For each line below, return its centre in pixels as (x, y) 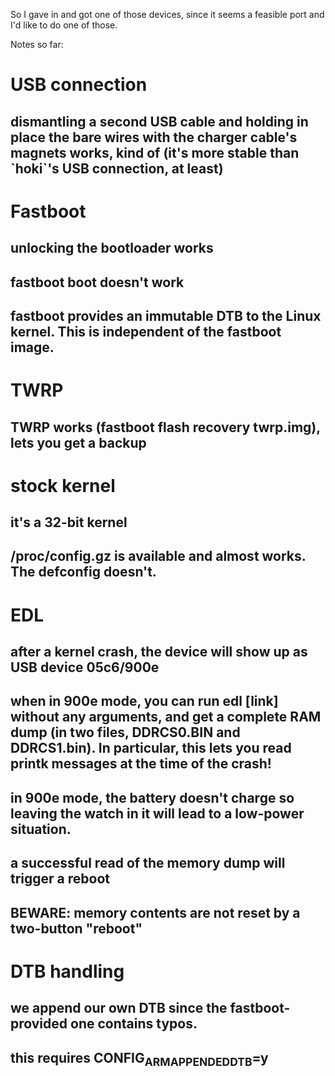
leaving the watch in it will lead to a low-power (157, 813)
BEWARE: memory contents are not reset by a (155, 912)
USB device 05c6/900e (85, 667)
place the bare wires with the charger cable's (154, 137)
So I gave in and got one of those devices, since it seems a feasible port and (167, 14)
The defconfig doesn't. (83, 572)
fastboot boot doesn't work (97, 282)
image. (32, 347)
